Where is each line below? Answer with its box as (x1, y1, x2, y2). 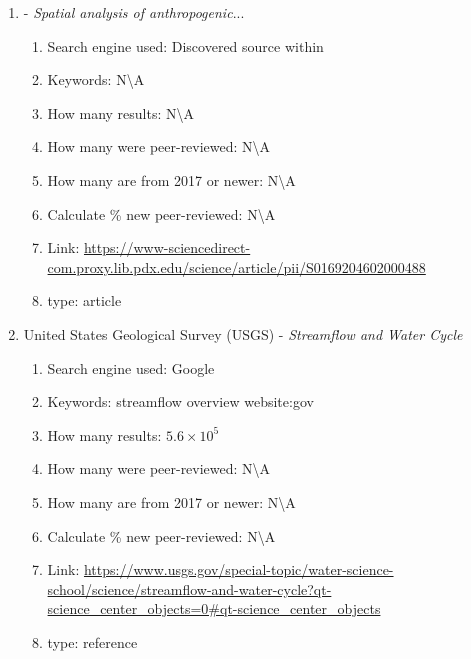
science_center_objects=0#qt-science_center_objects (47, 598, 381, 619)
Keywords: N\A (47, 69, 145, 90)
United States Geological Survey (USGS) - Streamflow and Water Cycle (23, 323, 463, 344)
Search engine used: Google (47, 357, 215, 378)
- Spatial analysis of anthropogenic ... (23, 2, 245, 22)
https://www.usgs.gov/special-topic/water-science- (83, 559, 394, 580)
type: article (47, 290, 122, 311)
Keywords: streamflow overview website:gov (47, 391, 314, 412)
